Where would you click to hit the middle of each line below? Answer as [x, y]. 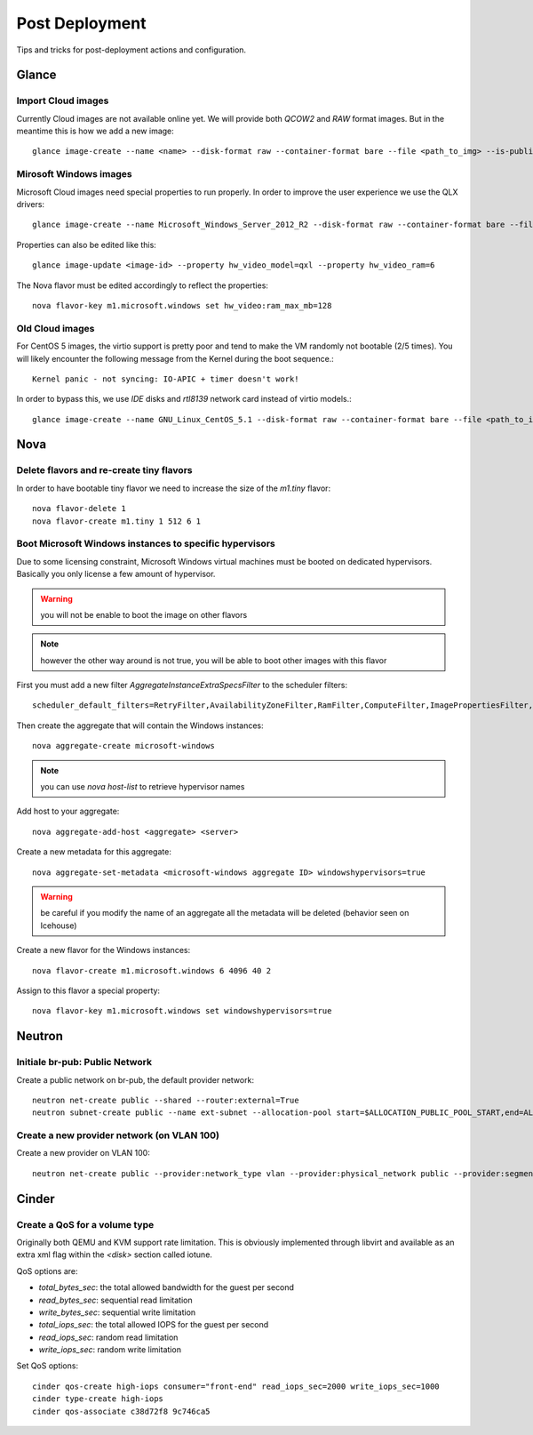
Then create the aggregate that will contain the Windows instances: [140, 726]
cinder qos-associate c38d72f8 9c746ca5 [121, 1411]
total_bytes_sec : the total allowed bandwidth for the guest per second [167, 1287]
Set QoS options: [48, 1366]
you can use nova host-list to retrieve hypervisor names [143, 787]
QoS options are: [48, 1271]
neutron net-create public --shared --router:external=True [166, 1100]
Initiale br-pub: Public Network [84, 1062]
